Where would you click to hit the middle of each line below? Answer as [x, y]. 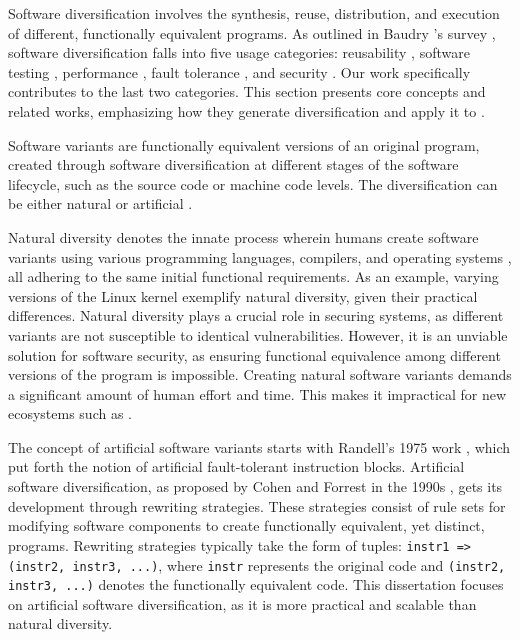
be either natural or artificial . [100, 203]
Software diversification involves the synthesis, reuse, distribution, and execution [254, 13]
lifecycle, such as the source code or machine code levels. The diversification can [253, 183]
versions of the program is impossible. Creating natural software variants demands [260, 374]
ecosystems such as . [70, 413]
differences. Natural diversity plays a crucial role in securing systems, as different [256, 315]
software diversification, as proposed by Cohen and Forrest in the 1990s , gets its [255, 486]
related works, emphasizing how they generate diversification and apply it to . [246, 110]
